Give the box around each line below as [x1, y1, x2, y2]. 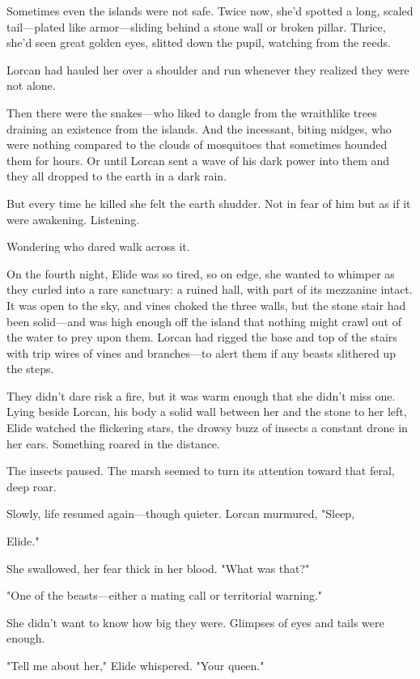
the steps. [6, 360, 54, 377]
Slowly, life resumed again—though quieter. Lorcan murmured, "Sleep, [6, 505, 355, 522]
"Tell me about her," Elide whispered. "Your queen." [6, 657, 265, 673]
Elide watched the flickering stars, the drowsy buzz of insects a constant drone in [6, 419, 408, 436]
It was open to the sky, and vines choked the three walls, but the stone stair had [6, 296, 406, 313]
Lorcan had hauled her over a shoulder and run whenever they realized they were [6, 61, 409, 78]
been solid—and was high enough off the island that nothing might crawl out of [6, 312, 401, 329]
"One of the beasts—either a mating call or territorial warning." [6, 587, 323, 604]
